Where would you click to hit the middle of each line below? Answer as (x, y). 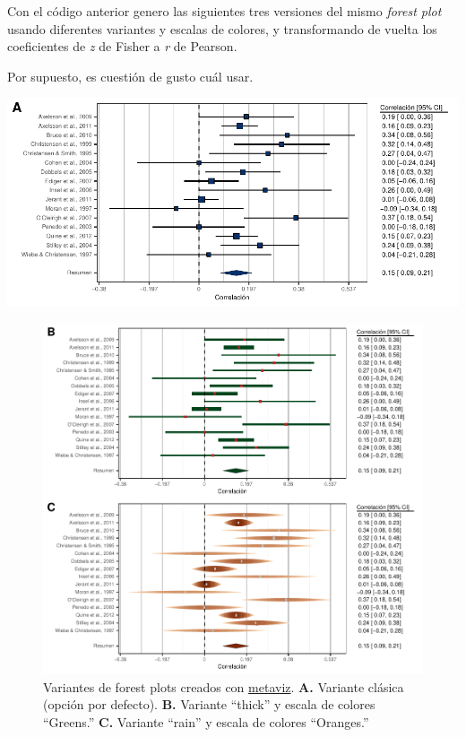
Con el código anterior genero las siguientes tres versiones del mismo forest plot (224, 11)
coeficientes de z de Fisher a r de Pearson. (122, 46)
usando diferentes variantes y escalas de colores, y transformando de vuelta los (222, 28)
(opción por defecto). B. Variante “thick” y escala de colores (209, 704)
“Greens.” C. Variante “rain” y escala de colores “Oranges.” (206, 721)
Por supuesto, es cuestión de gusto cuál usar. (130, 76)
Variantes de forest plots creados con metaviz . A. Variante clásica (224, 686)
